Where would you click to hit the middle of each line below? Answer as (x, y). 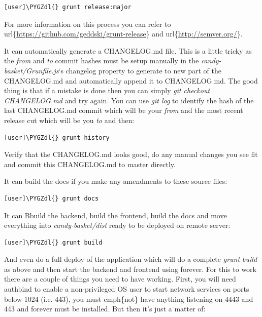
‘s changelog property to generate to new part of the (140, 70)
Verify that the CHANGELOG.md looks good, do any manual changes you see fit (131, 154)
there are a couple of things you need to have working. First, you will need (120, 279)
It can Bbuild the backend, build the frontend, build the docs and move (116, 215)
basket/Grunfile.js (31, 70)
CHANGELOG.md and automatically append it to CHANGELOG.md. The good (131, 80)
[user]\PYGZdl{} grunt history (57, 137)
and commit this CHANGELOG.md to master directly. (90, 164)
